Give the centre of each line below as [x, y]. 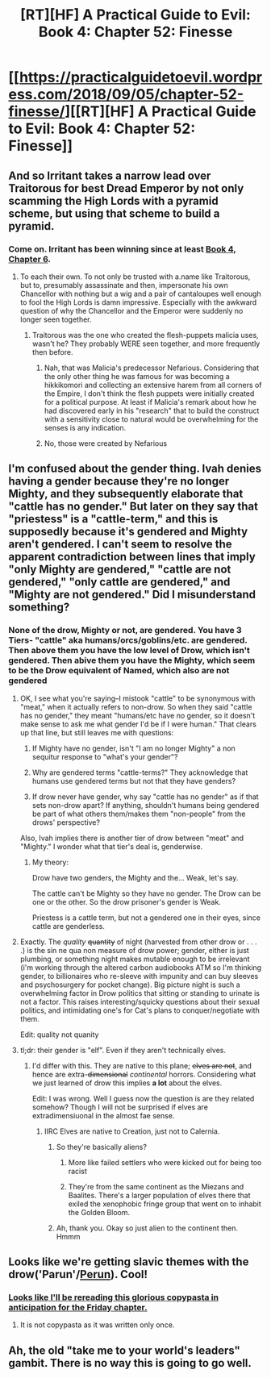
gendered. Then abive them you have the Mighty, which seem [132, 660]
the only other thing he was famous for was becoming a [137, 376]
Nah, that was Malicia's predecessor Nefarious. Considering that [152, 368]
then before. [52, 352]
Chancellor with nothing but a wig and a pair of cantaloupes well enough [140, 294]
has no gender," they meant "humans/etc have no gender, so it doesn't [138, 715]
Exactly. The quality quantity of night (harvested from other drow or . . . [138, 942]
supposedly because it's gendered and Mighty [128, 532]
